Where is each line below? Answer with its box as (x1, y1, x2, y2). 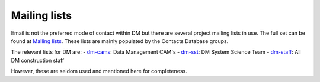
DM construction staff (11, 57, 65, 64)
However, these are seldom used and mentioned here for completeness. (11, 68, 187, 75)
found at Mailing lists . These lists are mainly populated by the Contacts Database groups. (11, 37, 229, 44)
